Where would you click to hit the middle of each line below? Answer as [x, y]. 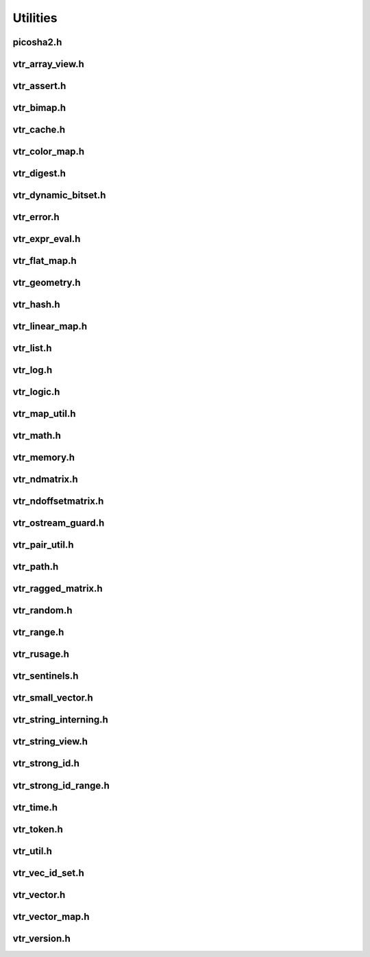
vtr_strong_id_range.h [61, 785]
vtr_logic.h [36, 392]
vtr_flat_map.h [45, 261]
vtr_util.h [33, 851]
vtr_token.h [38, 829]
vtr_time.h [35, 807]
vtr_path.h [36, 567]
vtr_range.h [38, 632]
